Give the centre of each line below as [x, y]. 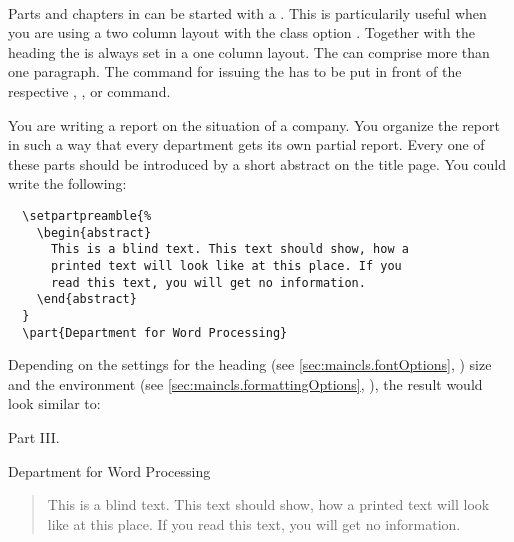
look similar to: [54, 403]
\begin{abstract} [94, 232]
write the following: [67, 183]
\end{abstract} [86, 299]
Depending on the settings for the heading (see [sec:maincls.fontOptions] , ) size [250, 364]
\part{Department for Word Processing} [155, 332]
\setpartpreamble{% [87, 215]
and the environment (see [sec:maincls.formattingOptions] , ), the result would [245, 383]
